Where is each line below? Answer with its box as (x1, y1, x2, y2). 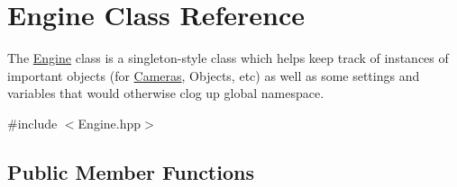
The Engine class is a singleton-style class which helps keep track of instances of (7, 49, 449, 67)
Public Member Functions (7, 157, 254, 185)
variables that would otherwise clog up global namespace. (7, 84, 324, 102)
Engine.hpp (78, 113, 142, 132)
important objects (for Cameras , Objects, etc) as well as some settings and (7, 66, 420, 85)
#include (7, 113, 58, 132)
